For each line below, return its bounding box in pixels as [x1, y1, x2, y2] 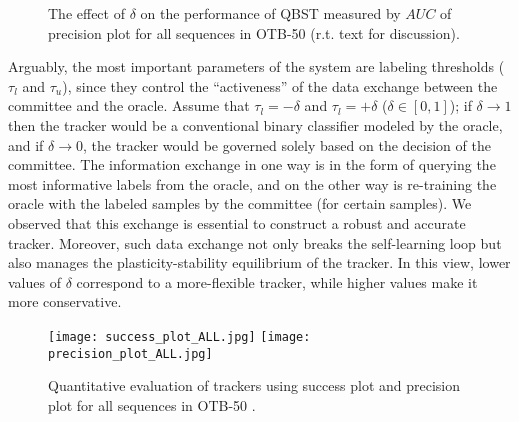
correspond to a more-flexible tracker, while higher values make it [76, 271, 478, 292]
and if [8, 134, 44, 155]
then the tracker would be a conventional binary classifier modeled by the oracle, [8, 114, 503, 135]
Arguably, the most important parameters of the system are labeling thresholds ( [8, 56, 505, 77]
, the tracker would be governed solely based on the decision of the [83, 134, 491, 155]
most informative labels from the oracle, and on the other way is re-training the [8, 173, 497, 194]
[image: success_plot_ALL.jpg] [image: [48, 329, 311, 344]
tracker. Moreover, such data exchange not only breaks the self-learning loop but [8, 232, 502, 253]
